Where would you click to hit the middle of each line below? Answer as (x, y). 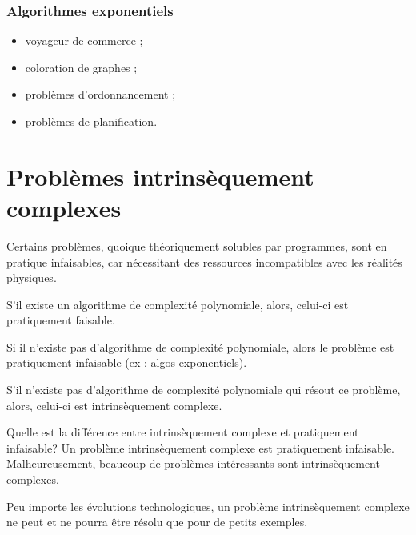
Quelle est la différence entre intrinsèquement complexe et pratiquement (183, 432)
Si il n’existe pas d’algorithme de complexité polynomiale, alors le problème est (200, 346)
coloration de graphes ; (81, 67)
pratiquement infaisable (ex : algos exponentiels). (127, 362)
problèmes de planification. (91, 121)
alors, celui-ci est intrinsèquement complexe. (114, 405)
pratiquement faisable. (61, 320)
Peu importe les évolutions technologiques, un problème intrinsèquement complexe (208, 506)
